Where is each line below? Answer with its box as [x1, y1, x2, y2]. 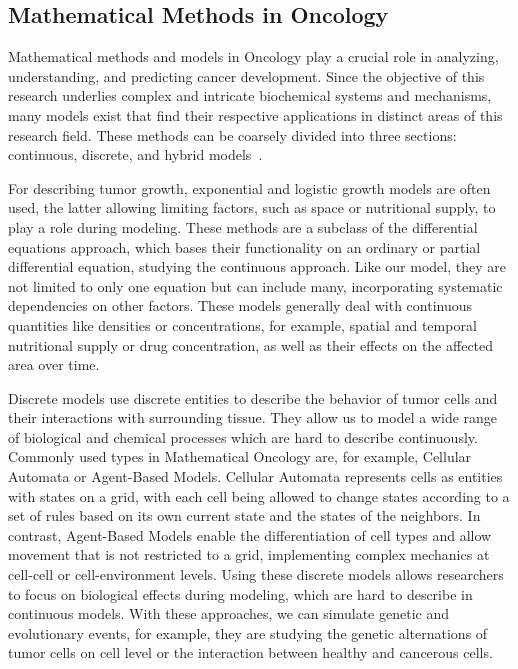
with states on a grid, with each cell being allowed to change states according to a [8, 485, 510, 506]
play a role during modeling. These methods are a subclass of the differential [8, 216, 478, 237]
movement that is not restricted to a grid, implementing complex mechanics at [8, 544, 490, 565]
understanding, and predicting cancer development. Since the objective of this [8, 65, 485, 86]
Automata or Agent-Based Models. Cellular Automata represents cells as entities [8, 466, 503, 487]
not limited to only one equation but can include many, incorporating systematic [8, 275, 503, 296]
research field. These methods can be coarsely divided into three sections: [8, 124, 457, 145]
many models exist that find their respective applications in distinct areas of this [8, 104, 503, 125]
